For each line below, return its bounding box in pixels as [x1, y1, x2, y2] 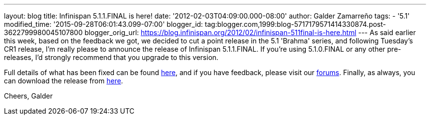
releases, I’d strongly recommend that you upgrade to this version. [4, 53, 218, 61]
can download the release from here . [4, 77, 123, 85]
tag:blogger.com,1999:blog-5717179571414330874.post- [205, 20, 386, 28]
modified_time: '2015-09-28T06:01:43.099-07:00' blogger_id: [4, 20, 203, 28]
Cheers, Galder [4, 92, 53, 100]
